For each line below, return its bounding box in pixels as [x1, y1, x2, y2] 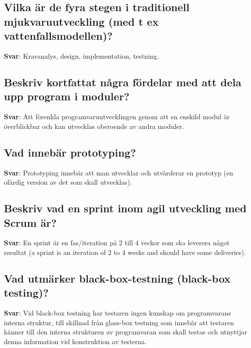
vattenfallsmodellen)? [4, 28, 113, 43]
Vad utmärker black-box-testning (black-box [4, 270, 231, 285]
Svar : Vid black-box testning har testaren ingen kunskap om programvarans [4, 308, 231, 318]
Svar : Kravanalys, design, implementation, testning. [4, 50, 159, 61]
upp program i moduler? [4, 89, 130, 104]
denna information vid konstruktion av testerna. [4, 336, 147, 346]
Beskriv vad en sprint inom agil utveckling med [4, 201, 247, 216]
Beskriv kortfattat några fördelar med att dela [4, 74, 241, 89]
